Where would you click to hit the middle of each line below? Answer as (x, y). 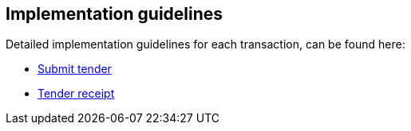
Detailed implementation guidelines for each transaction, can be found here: (205, 44)
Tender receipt (76, 94)
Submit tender (75, 69)
